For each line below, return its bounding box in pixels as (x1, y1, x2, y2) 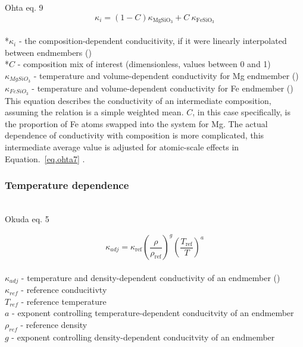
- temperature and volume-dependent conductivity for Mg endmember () (33, 69, 299, 81)
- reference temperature (21, 295, 107, 307)
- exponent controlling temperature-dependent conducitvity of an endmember (12, 307, 294, 319)
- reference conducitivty (21, 283, 107, 296)
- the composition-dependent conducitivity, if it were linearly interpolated (18, 34, 287, 47)
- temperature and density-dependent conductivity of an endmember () (21, 271, 280, 283)
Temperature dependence (5, 178, 129, 193)
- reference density (20, 318, 88, 330)
